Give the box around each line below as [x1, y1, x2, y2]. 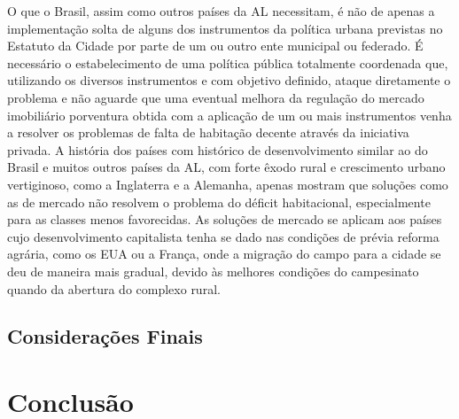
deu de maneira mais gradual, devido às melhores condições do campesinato [7, 261, 419, 280]
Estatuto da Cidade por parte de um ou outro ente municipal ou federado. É [7, 36, 424, 55]
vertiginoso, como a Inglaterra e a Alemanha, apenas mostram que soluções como [7, 175, 448, 193]
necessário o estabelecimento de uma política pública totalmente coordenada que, [7, 53, 448, 72]
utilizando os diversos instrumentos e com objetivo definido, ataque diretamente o [7, 71, 451, 89]
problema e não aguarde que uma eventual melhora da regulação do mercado [7, 88, 424, 106]
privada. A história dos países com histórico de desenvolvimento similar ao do [7, 140, 428, 159]
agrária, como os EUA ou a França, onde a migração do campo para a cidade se [7, 244, 441, 263]
